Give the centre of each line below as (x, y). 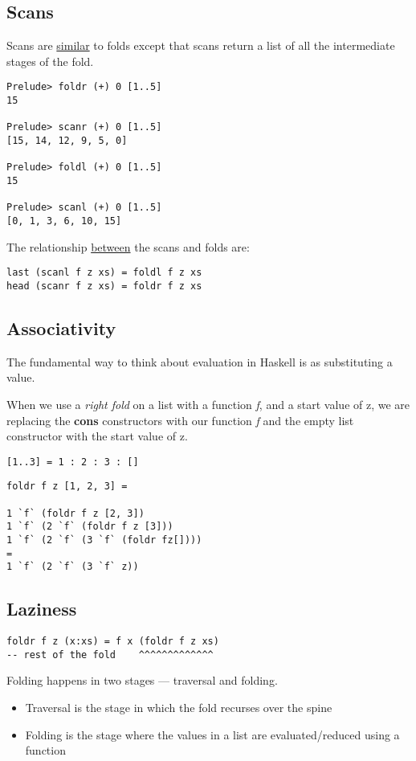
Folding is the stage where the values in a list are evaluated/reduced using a (212, 734)
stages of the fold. (50, 61)
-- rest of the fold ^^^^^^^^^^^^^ (110, 655)
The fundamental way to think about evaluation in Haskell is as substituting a (200, 361)
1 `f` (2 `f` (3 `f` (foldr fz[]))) (104, 540)
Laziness (42, 609)
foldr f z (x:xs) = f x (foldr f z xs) (113, 642)
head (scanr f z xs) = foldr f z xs (104, 286)
